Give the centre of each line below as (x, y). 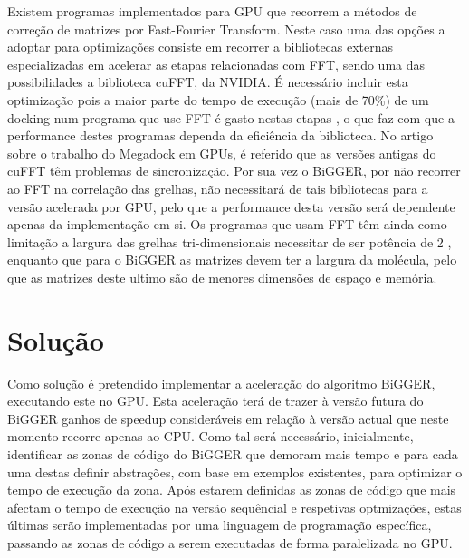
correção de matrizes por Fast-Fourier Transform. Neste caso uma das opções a (226, 29)
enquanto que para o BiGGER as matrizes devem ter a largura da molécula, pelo (232, 260)
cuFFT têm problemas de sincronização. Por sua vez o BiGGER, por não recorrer (234, 171)
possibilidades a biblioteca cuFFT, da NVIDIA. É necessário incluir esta (208, 82)
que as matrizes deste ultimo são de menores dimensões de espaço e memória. (222, 277)
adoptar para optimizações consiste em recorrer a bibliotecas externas (201, 47)
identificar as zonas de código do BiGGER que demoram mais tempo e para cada (233, 454)
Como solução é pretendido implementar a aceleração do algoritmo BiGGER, (221, 383)
